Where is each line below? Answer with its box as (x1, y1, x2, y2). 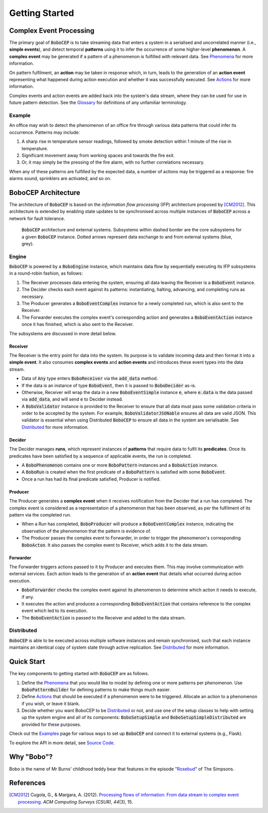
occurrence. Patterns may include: (9, 129, 80, 135)
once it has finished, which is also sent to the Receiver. (21, 321, 134, 327)
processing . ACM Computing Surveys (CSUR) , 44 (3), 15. (18, 799, 134, 805)
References (9, 779, 46, 787)
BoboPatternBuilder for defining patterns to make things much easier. (21, 687, 171, 693)
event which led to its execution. (21, 608, 88, 614)
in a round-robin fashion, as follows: (9, 270, 83, 276)
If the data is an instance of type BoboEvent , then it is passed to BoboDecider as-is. (21, 382, 196, 388)
